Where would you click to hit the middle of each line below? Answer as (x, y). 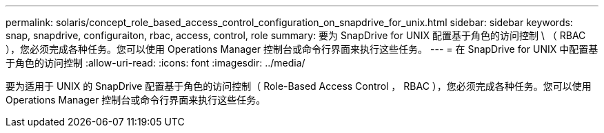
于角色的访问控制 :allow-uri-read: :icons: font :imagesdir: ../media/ (155, 63)
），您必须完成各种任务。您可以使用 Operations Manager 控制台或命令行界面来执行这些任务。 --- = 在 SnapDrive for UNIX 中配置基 (302, 49)
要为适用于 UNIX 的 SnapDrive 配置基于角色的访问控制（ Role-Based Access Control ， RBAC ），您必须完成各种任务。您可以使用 (299, 86)
